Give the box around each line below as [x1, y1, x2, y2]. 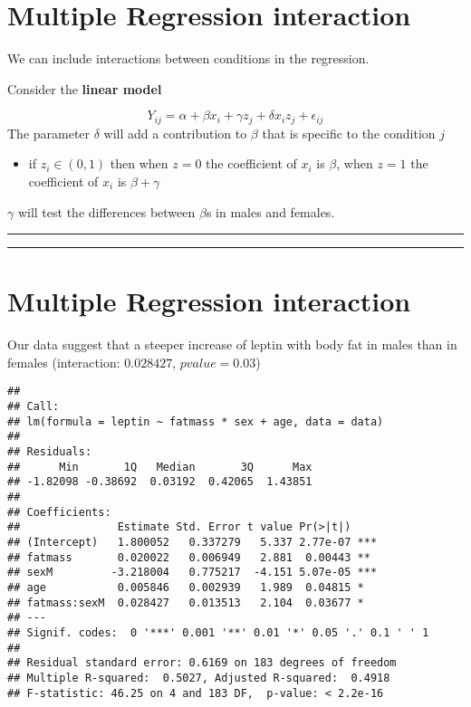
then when [110, 154, 168, 173]
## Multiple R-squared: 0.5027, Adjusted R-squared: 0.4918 [7, 671, 390, 684]
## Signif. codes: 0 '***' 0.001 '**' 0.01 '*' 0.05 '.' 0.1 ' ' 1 [7, 626, 429, 639]
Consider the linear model [7, 79, 162, 98]
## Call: [7, 400, 60, 414]
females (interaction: [7, 352, 120, 371]
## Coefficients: [7, 505, 111, 519]
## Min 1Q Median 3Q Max [7, 460, 312, 473]
